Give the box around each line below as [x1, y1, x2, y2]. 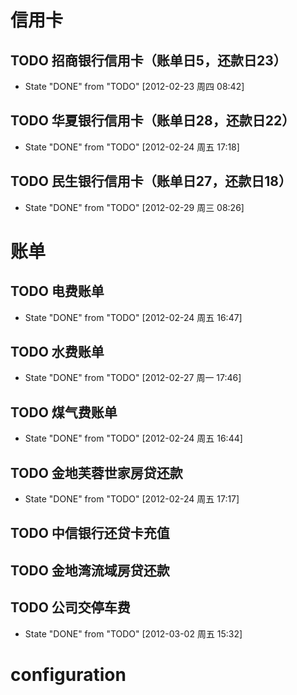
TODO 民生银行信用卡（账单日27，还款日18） [10, 173, 293, 190]
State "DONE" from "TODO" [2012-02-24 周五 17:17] [24, 493, 240, 505]
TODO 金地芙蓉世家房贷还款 [10, 464, 183, 481]
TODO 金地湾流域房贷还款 [10, 562, 170, 579]
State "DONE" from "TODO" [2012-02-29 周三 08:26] [24, 201, 245, 213]
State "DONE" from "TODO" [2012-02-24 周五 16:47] [24, 311, 243, 323]
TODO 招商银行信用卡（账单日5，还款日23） [10, 52, 287, 69]
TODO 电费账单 [10, 283, 105, 300]
